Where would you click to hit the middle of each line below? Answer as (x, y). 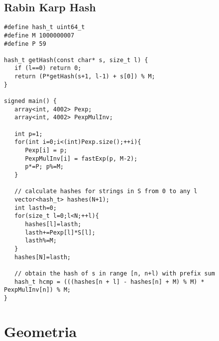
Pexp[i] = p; (46, 151)
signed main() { (30, 101)
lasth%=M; (41, 241)
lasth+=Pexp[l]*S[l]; (60, 232)
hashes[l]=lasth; (53, 224)
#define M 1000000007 (39, 35)
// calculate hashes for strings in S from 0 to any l (106, 191)
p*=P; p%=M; (44, 167)
